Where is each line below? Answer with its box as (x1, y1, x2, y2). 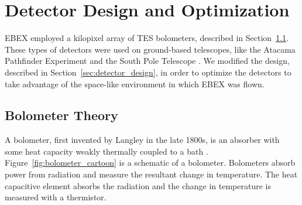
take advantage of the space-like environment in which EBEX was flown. (5, 77, 265, 90)
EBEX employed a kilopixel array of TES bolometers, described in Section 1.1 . (5, 32, 289, 44)
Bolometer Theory (5, 106, 118, 124)
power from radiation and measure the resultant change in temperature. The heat (5, 168, 298, 180)
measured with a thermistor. (5, 191, 107, 203)
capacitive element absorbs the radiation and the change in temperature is (5, 179, 271, 192)
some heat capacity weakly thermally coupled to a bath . (5, 145, 208, 157)
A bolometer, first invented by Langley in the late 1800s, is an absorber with (5, 134, 280, 146)
